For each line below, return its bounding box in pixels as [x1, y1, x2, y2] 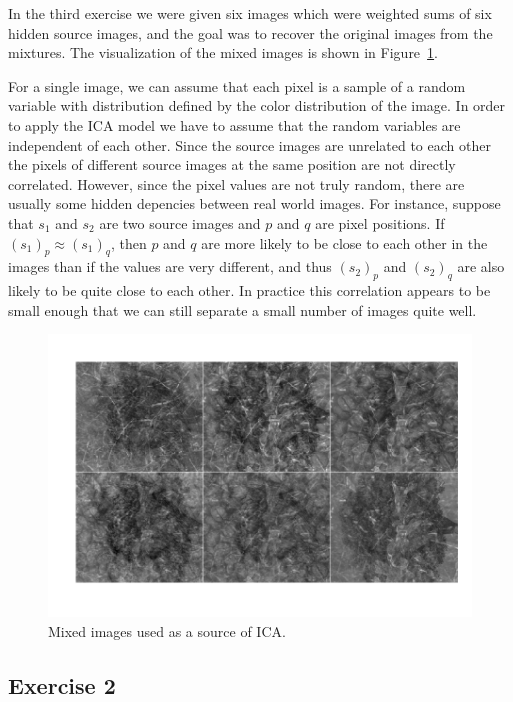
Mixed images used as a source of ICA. [48, 620, 286, 641]
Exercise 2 [8, 669, 116, 700]
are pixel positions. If [315, 212, 445, 233]
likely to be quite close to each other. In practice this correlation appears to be [8, 280, 491, 301]
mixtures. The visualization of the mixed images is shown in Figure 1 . [8, 42, 438, 63]
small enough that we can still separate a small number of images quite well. [8, 299, 477, 320]
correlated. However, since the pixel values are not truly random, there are [8, 173, 465, 194]
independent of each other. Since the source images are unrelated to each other [8, 134, 491, 155]
